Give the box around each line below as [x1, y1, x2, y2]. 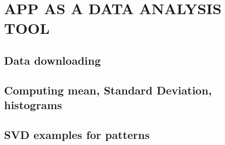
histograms [4, 97, 62, 113]
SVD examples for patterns [4, 126, 150, 142]
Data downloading [4, 52, 101, 68]
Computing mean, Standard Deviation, [4, 82, 212, 98]
